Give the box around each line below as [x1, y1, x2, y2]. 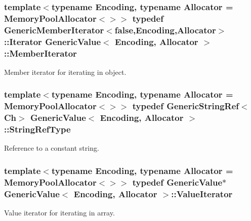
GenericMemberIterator [4, 23, 104, 36]
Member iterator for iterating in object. [4, 66, 127, 77]
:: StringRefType [4, 123, 71, 136]
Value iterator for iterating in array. [4, 207, 115, 218]
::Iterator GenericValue [4, 35, 101, 48]
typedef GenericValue [132, 175, 223, 188]
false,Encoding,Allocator [114, 23, 216, 36]
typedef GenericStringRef [132, 100, 239, 112]
